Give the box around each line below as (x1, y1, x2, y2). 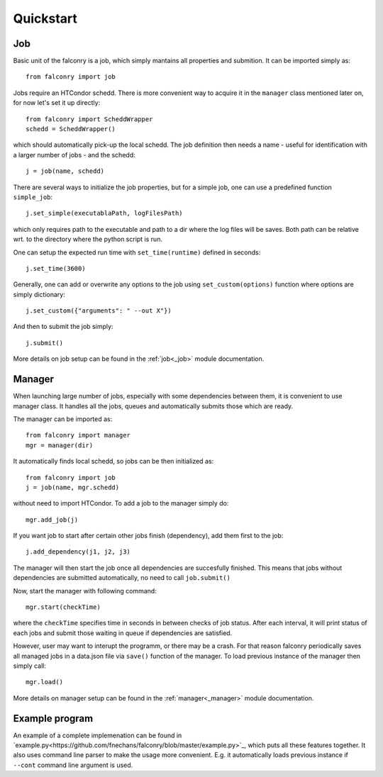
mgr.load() (26, 678, 64, 686)
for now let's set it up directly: (13, 99, 101, 107)
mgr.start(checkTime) (26, 603, 101, 611)
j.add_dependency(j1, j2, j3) (26, 548, 131, 556)
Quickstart (13, 11, 78, 26)
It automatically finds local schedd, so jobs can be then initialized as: (13, 457, 214, 466)
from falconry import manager (26, 431, 131, 440)
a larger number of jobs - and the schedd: (13, 150, 135, 159)
